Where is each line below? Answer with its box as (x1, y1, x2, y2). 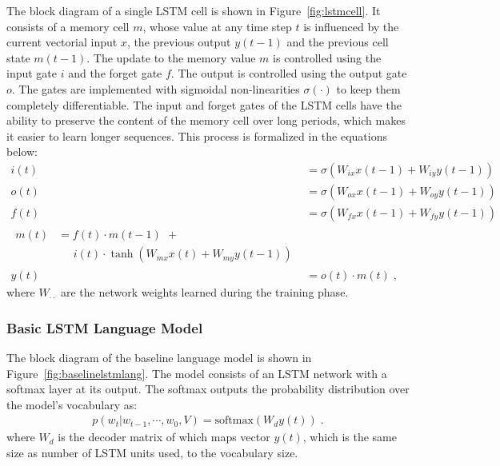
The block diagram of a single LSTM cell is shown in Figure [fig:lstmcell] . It (6, 2, 381, 18)
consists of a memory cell (6, 18, 130, 34)
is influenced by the (303, 18, 399, 34)
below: (6, 143, 38, 160)
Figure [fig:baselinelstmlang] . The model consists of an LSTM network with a (6, 364, 387, 381)
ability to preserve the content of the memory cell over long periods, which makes (6, 112, 406, 129)
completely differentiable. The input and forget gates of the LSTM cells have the (6, 96, 402, 113)
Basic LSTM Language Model (6, 317, 203, 337)
